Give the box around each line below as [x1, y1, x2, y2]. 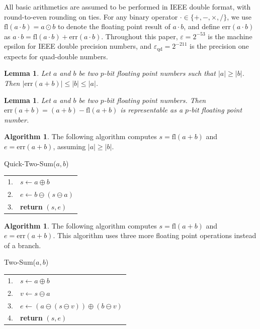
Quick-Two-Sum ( [4, 158, 56, 168]
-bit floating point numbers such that [104, 68, 216, 78]
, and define [184, 21, 220, 32]
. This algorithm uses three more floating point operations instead [53, 230, 256, 241]
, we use [227, 11, 251, 22]
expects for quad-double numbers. [4, 51, 108, 61]
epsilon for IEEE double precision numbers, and [4, 41, 152, 51]
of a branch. [4, 240, 41, 250]
